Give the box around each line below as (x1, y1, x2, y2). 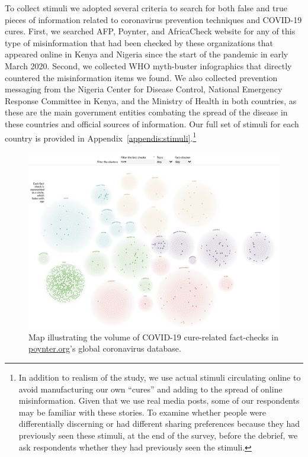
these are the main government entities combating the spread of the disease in (5, 106, 288, 118)
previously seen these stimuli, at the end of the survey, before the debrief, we (18, 429, 298, 441)
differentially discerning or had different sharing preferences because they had (18, 417, 300, 430)
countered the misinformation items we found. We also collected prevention (5, 71, 278, 83)
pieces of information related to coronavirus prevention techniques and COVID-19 (5, 13, 302, 25)
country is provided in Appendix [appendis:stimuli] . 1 (5, 130, 197, 144)
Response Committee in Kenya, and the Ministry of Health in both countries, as (5, 94, 297, 107)
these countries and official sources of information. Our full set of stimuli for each (5, 117, 299, 130)
